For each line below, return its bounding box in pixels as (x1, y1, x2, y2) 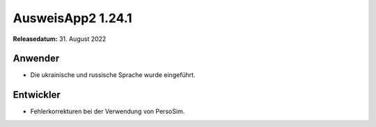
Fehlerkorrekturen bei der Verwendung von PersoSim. (30, 108, 185, 116)
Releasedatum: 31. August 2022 (13, 35, 107, 43)
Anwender (13, 53, 60, 65)
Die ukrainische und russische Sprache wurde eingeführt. (30, 71, 196, 79)
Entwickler (13, 89, 61, 101)
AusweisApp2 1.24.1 (13, 10, 132, 26)
